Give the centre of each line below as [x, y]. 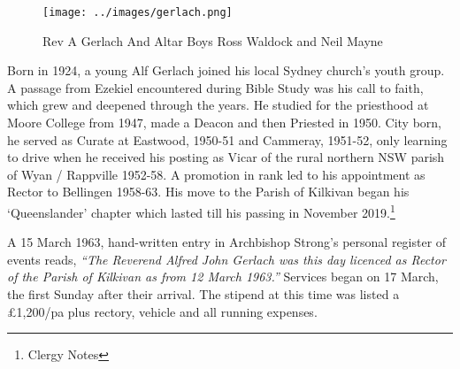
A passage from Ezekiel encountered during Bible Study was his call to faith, [215, 87]
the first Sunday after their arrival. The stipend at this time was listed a [203, 294]
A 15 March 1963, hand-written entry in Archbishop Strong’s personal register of [227, 242]
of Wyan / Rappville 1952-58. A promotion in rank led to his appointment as [216, 174]
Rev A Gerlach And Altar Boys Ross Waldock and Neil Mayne [213, 40]
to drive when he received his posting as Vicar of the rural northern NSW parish [226, 157]
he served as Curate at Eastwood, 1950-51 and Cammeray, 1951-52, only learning [227, 139]
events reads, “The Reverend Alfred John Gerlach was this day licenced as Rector [226, 259]
